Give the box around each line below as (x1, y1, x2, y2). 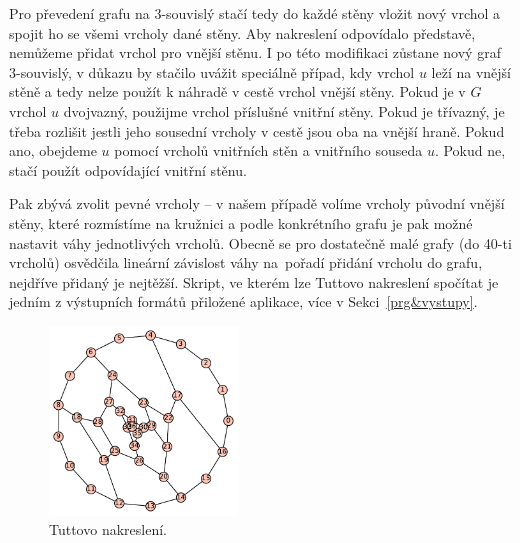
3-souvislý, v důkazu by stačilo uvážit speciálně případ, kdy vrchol (9, 61, 415, 82)
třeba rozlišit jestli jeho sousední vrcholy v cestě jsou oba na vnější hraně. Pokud (9, 120, 505, 141)
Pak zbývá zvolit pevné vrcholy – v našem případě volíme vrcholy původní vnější (9, 193, 505, 214)
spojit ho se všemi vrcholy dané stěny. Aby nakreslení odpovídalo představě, (9, 22, 476, 43)
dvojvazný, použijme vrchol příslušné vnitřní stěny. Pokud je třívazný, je (63, 100, 505, 121)
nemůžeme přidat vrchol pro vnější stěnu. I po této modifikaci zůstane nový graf (9, 42, 501, 63)
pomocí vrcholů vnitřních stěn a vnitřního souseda (114, 140, 423, 161)
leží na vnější (431, 61, 512, 82)
